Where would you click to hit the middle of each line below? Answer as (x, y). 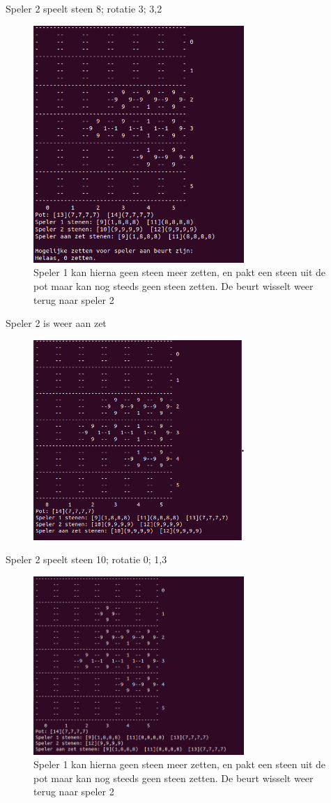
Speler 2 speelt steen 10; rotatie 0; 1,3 (86, 559)
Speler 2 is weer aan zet (56, 323)
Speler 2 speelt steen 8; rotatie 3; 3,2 (84, 8)
